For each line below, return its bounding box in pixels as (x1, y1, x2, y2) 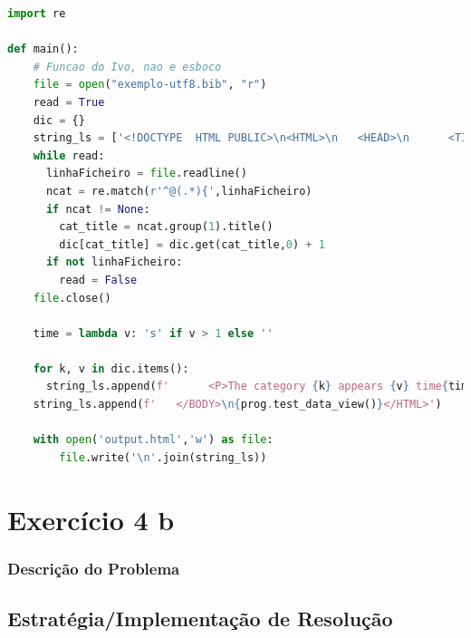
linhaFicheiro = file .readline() (45, 167, 247, 180)
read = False (59, 273, 138, 286)
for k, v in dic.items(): (33, 362, 189, 375)
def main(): (7, 43, 79, 56)
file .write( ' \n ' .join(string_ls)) (59, 450, 267, 464)
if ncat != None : (45, 202, 150, 216)
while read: (33, 149, 105, 162)
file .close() (33, 291, 111, 304)
